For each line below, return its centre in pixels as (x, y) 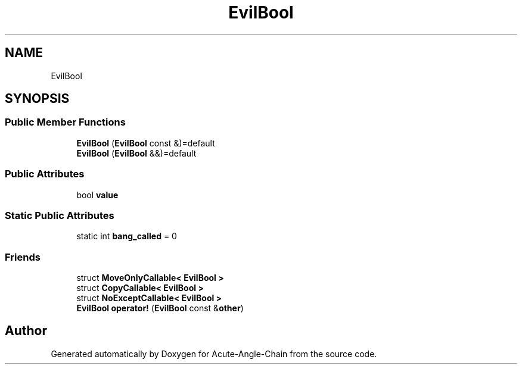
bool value (97, 195)
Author (26, 331)
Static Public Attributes (60, 215)
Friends (23, 257)
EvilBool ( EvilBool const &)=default (146, 143)
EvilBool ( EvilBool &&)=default (136, 153)
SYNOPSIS (37, 99)
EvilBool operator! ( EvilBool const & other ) (160, 308)
